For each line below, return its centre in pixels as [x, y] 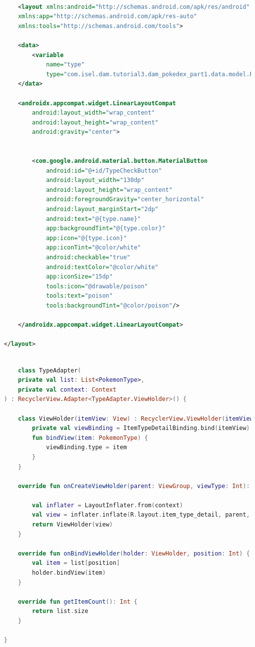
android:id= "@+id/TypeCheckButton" [104, 170]
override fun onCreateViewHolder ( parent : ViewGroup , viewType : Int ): [134, 486]
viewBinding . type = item [86, 447]
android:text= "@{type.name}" [93, 219]
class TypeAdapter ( [50, 370]
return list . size [60, 611]
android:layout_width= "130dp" [95, 180]
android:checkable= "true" [88, 258]
